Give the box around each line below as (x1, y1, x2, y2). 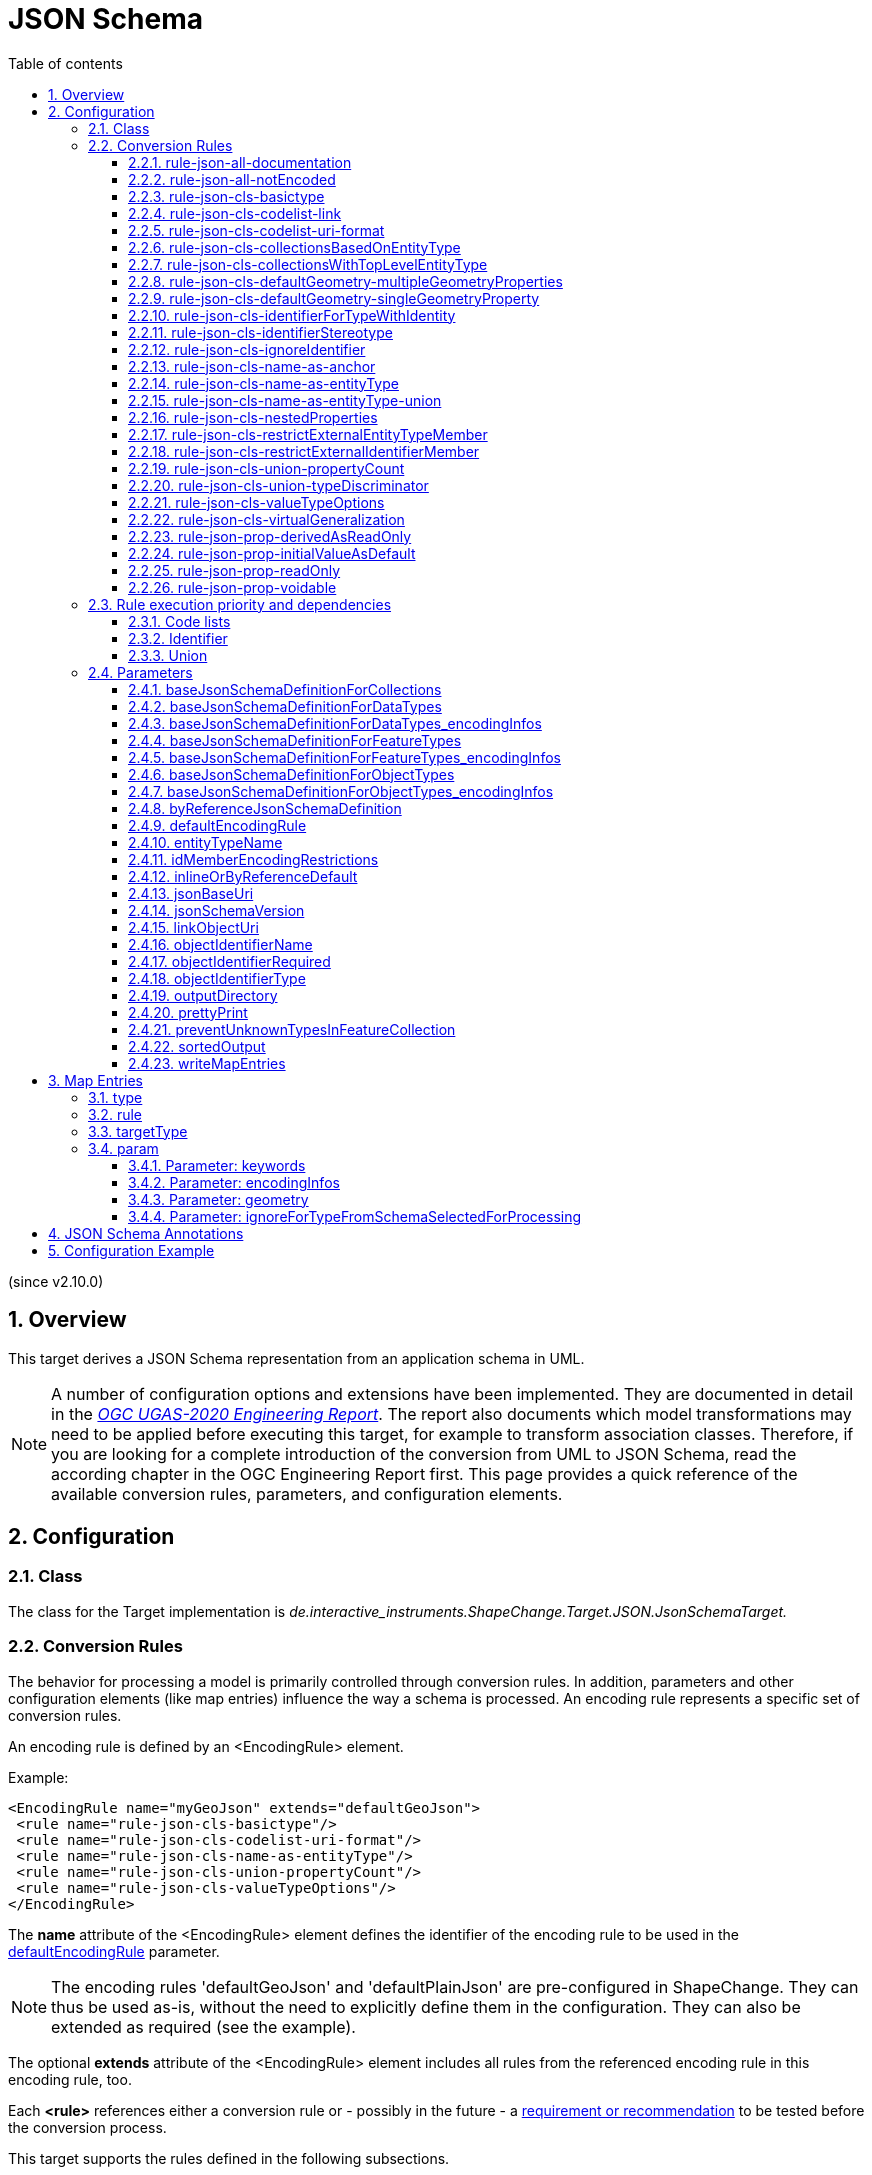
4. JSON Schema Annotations (48, 1224, 244, 1242)
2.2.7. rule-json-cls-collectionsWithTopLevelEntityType (128, 255, 488, 273)
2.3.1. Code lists (128, 612, 231, 630)
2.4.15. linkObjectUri (128, 918, 259, 936)
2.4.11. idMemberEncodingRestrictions (128, 850, 379, 868)
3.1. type (88, 1088, 143, 1106)
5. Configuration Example (48, 1241, 215, 1259)
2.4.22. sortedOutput (128, 1037, 266, 1055)
